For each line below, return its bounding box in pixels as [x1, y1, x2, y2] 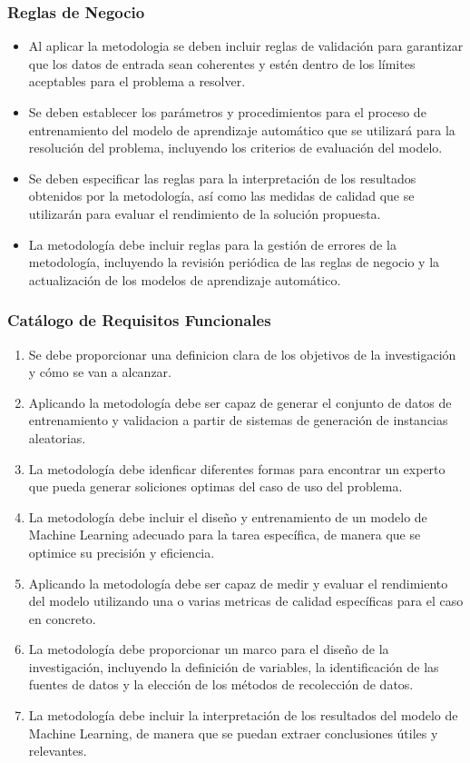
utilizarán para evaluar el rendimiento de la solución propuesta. [28, 203, 381, 223]
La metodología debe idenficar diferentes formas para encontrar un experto [28, 459, 446, 478]
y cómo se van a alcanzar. [28, 362, 171, 381]
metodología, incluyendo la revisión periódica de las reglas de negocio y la [28, 253, 440, 272]
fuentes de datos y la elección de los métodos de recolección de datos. [28, 675, 414, 694]
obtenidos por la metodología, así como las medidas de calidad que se [28, 186, 415, 205]
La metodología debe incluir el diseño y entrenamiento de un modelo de [28, 507, 427, 526]
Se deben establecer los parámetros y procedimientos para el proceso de [28, 103, 426, 121]
